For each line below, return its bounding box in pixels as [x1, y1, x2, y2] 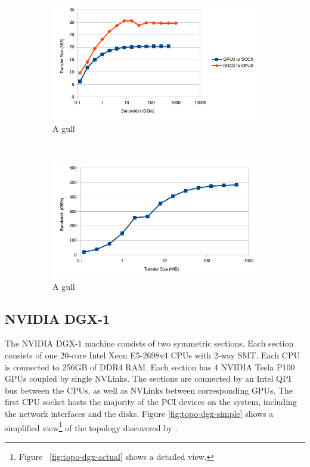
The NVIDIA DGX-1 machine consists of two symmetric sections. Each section [5, 337, 294, 350]
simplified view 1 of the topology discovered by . [5, 419, 178, 434]
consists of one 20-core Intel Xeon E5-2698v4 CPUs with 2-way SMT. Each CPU [5, 349, 300, 361]
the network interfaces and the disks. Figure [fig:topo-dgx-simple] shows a [5, 407, 274, 420]
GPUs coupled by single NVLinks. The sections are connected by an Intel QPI [5, 372, 292, 385]
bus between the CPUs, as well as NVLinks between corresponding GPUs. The [5, 384, 293, 396]
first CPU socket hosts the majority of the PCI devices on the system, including [5, 395, 297, 408]
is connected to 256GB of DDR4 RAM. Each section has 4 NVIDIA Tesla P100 [5, 360, 295, 373]
